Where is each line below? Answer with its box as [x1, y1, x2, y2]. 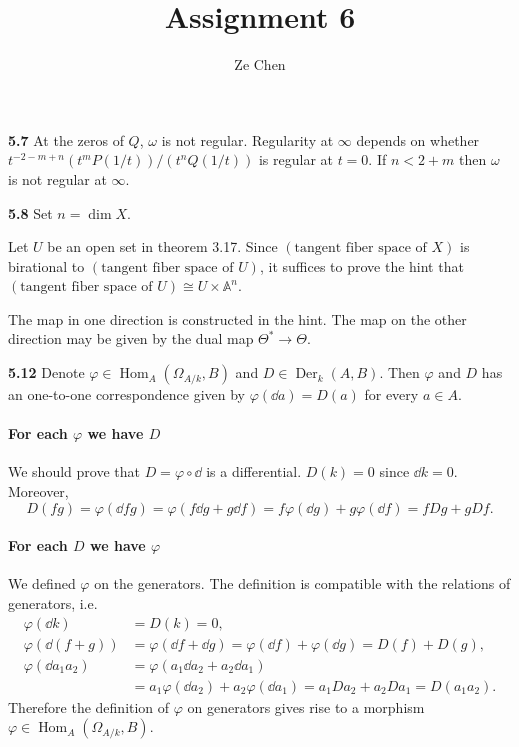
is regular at [258, 149, 333, 170]
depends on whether [356, 129, 480, 150]
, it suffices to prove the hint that [259, 255, 464, 276]
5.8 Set [8, 202, 53, 223]
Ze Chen [234, 54, 286, 75]
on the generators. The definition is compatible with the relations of [94, 573, 511, 594]
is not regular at [8, 168, 107, 189]
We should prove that [8, 461, 140, 482]
